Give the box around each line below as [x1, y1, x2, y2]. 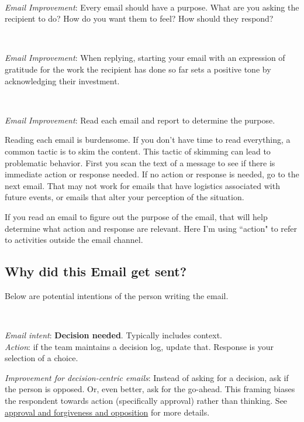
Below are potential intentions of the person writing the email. [5, 289, 229, 301]
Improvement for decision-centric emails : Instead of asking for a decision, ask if [5, 371, 289, 383]
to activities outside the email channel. [5, 234, 143, 246]
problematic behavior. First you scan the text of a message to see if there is [5, 156, 275, 169]
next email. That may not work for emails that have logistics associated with [5, 179, 280, 191]
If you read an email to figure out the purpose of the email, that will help [5, 210, 268, 222]
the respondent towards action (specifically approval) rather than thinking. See [5, 394, 288, 407]
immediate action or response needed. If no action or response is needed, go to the [5, 168, 299, 180]
